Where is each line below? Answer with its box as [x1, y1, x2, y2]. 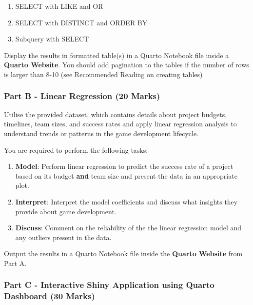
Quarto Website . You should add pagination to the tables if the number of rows [4, 60, 249, 70]
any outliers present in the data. [15, 232, 112, 242]
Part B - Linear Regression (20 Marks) [4, 90, 160, 102]
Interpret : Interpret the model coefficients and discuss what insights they [15, 196, 238, 206]
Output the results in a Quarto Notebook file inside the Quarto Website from [4, 248, 243, 259]
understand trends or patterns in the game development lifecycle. [4, 128, 198, 138]
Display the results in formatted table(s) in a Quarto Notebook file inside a [4, 50, 229, 60]
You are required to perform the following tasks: [4, 144, 148, 155]
